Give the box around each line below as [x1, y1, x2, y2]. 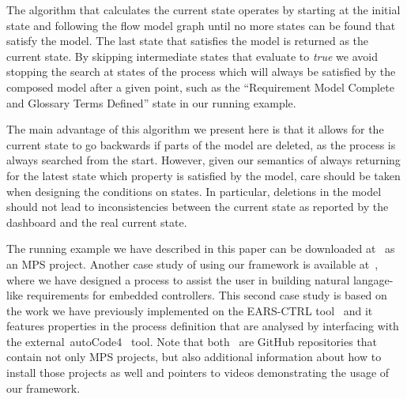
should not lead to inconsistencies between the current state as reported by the [6, 198, 389, 215]
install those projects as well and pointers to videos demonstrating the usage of [6, 364, 390, 381]
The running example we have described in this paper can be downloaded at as [6, 240, 395, 257]
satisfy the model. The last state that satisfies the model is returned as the [6, 32, 369, 49]
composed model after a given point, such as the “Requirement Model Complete [6, 78, 394, 95]
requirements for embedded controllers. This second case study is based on [26, 287, 387, 303]
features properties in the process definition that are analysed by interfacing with [6, 318, 399, 334]
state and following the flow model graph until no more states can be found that [6, 17, 396, 33]
